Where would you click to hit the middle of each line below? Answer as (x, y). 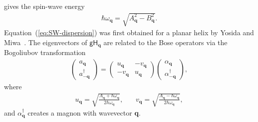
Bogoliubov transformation (45, 52)
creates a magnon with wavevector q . (84, 113)
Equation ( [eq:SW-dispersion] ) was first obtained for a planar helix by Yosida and (129, 32)
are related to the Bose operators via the (166, 42)
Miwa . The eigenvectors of (46, 42)
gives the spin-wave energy (44, 6)
